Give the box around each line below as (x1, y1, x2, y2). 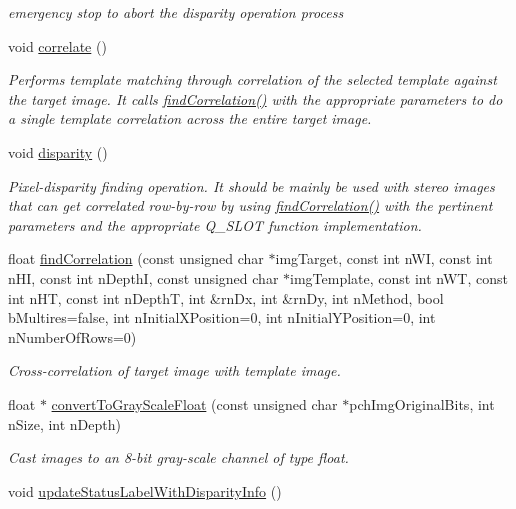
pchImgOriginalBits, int (349, 393, 495, 414)
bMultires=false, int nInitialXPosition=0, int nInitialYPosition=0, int (8, 307, 436, 328)
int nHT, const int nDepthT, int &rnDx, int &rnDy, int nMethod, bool (8, 287, 444, 308)
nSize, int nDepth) (8, 413, 121, 434)
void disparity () (8, 141, 108, 162)
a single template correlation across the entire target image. (8, 108, 372, 129)
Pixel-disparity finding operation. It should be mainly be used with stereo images (8, 175, 495, 196)
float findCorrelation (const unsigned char (8, 248, 264, 269)
